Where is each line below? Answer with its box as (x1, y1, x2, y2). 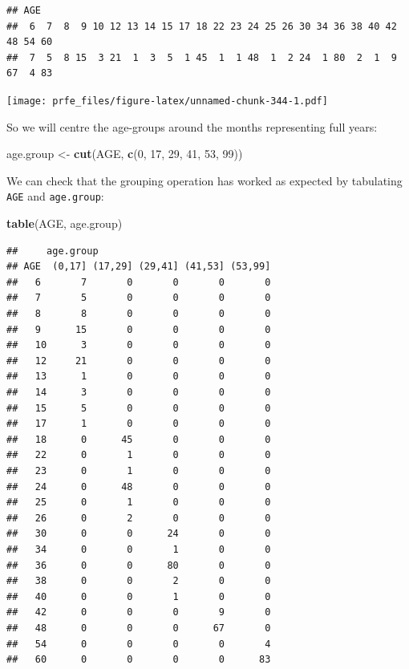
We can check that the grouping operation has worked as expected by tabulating (6, 172, 403, 189)
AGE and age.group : (6, 188, 104, 205)
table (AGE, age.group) (6, 215, 123, 232)
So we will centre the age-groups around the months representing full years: (6, 118, 378, 135)
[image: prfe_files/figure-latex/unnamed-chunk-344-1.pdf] (6, 95, 328, 107)
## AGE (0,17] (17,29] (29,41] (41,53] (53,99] (6, 261, 271, 273)
